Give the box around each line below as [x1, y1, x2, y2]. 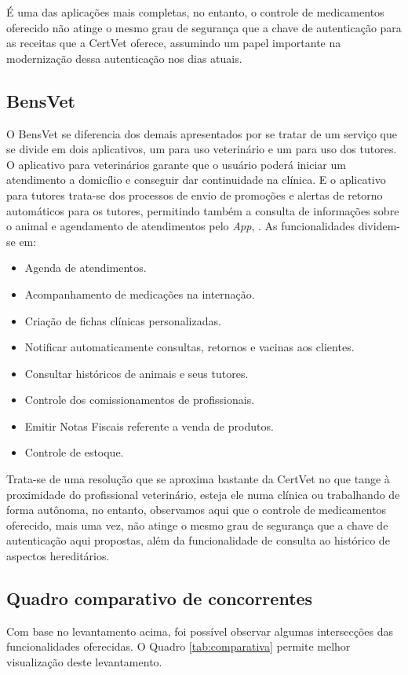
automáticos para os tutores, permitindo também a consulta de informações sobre [6, 202, 399, 218]
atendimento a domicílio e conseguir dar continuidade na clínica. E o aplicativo [6, 171, 386, 188]
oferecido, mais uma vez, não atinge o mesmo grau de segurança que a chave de [6, 516, 388, 533]
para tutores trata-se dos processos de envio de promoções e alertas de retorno [6, 186, 383, 203]
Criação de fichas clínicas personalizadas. [24, 312, 221, 328]
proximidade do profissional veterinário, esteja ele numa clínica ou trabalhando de [6, 486, 400, 502]
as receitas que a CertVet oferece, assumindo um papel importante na [6, 35, 341, 51]
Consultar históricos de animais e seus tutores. [24, 365, 249, 381]
